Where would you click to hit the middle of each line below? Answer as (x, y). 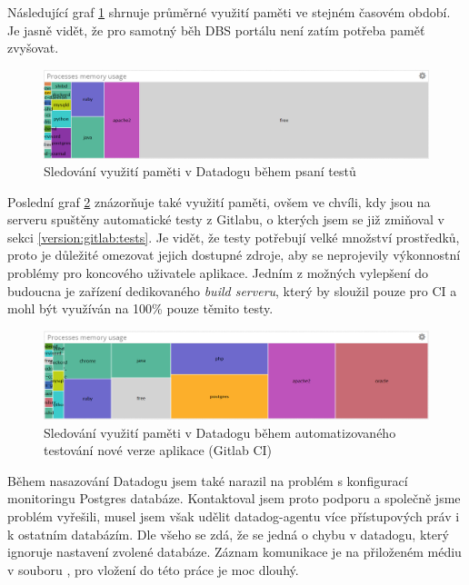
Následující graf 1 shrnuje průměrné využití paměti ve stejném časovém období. (229, 12)
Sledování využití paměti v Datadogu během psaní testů (200, 171)
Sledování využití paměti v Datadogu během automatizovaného (220, 432)
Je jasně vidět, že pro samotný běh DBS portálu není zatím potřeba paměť (216, 30)
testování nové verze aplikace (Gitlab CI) (158, 450)
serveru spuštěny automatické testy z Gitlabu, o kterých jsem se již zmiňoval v (226, 219)
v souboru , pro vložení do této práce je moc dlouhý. (153, 569)
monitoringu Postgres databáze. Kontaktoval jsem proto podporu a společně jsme (234, 498)
